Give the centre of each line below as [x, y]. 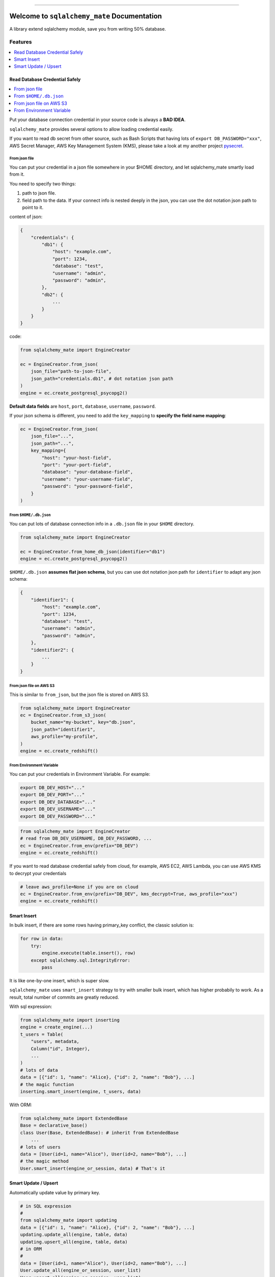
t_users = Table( [42, 1034]
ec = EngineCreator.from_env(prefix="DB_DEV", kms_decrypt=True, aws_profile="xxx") [129, 894]
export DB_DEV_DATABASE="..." [58, 802]
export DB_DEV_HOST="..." [52, 787]
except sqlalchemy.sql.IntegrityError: [81, 960]
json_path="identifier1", [63, 729]
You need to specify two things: [43, 183]
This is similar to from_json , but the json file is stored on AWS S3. [79, 694]
